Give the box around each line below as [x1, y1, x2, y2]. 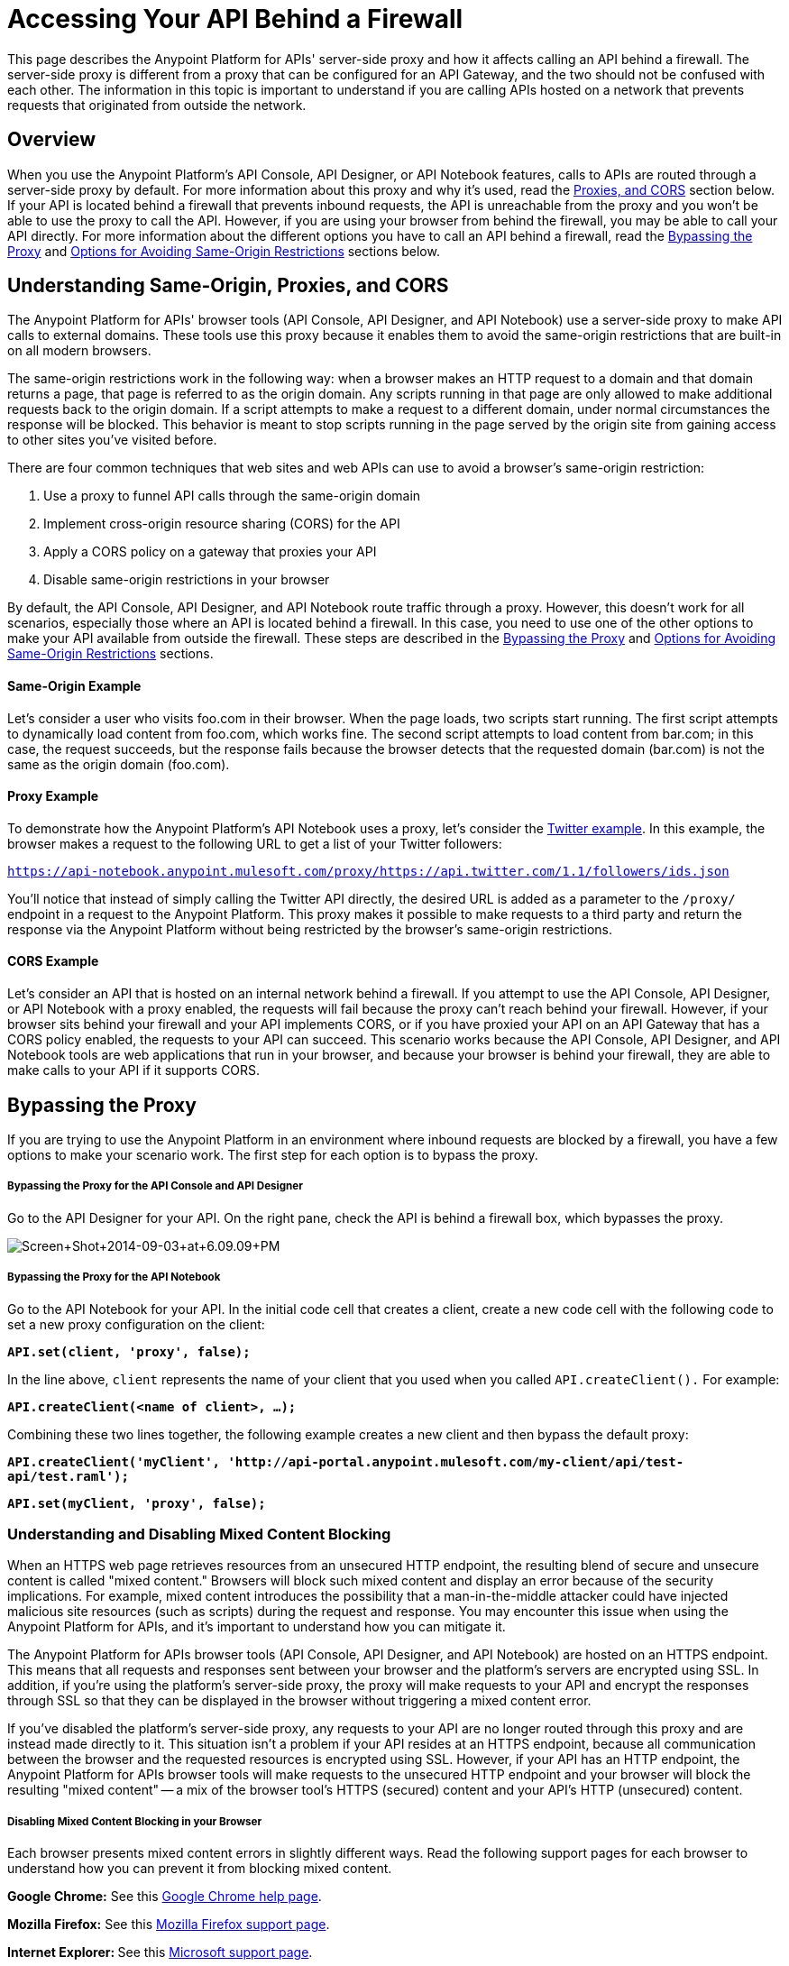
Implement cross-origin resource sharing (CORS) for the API [43, 516, 400, 532]
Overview [7, 128, 96, 152]
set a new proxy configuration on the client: [7, 1316, 265, 1332]
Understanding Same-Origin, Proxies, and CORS [7, 274, 449, 298]
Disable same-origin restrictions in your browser [43, 572, 330, 588]
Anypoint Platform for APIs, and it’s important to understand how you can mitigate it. [7, 1619, 506, 1635]
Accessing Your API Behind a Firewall [7, 4, 463, 34]
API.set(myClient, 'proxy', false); [7, 1495, 266, 1511]
